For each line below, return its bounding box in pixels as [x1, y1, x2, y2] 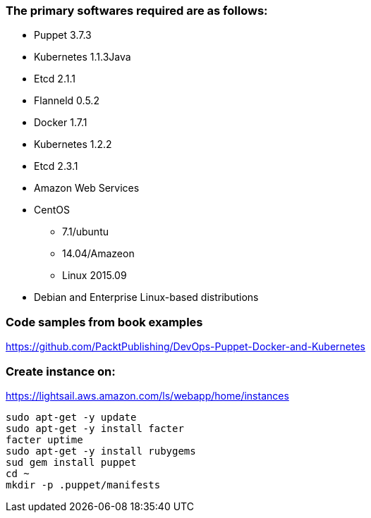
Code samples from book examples [6, 314, 203, 329]
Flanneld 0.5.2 [34, 94, 99, 107]
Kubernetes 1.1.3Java [34, 51, 131, 63]
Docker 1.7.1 [34, 116, 87, 129]
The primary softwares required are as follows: [6, 4, 268, 18]
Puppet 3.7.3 [34, 29, 92, 42]
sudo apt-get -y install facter [6, 422, 184, 434]
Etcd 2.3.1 [34, 160, 78, 173]
